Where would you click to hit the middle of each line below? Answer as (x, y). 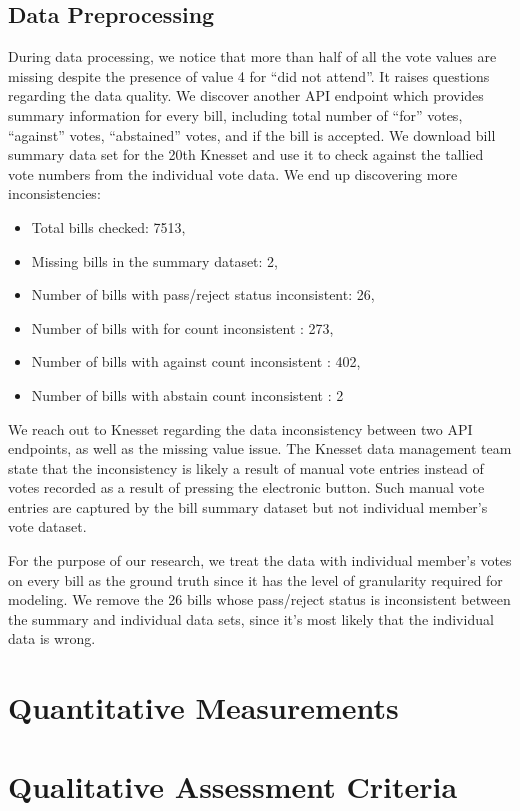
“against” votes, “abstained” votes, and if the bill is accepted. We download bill (252, 134)
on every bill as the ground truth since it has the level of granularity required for (255, 579)
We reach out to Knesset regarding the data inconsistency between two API (240, 428)
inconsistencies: (54, 193)
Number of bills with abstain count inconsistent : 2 (187, 394)
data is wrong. (52, 638)
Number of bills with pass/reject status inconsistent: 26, (203, 294)
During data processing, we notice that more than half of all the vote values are (252, 56)
